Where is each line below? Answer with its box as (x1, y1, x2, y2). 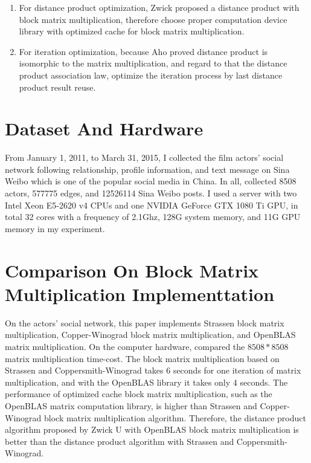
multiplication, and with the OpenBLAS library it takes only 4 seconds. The (5, 375, 288, 388)
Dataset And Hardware (5, 116, 204, 141)
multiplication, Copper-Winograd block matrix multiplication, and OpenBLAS (5, 328, 296, 341)
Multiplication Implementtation (5, 281, 275, 306)
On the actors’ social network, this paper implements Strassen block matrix (5, 316, 284, 329)
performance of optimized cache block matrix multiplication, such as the (5, 387, 272, 400)
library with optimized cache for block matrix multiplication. (19, 25, 245, 37)
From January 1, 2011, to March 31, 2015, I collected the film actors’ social (5, 151, 284, 164)
